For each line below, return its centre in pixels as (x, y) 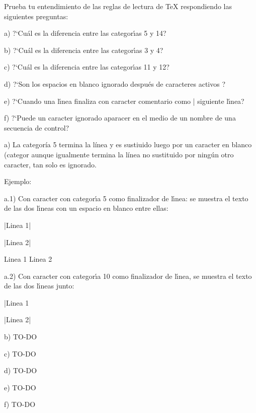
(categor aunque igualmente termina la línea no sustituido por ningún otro (119, 154)
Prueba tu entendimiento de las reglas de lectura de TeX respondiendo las (118, 6)
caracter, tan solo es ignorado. (50, 164)
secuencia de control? (37, 127)
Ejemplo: (18, 181)
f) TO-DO (20, 404)
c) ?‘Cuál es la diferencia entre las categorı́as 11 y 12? (87, 67)
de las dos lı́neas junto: (39, 286)
